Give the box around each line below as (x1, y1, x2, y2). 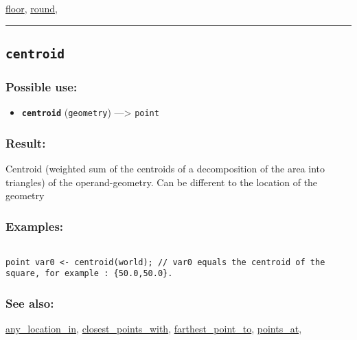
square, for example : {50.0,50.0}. (5, 269, 173, 279)
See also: (5, 294, 54, 311)
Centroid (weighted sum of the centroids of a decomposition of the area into (5, 161, 325, 176)
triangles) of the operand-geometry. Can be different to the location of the (5, 174, 318, 189)
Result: (5, 134, 46, 151)
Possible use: (5, 78, 78, 95)
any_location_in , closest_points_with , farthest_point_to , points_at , (5, 321, 302, 336)
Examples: (5, 217, 64, 234)
